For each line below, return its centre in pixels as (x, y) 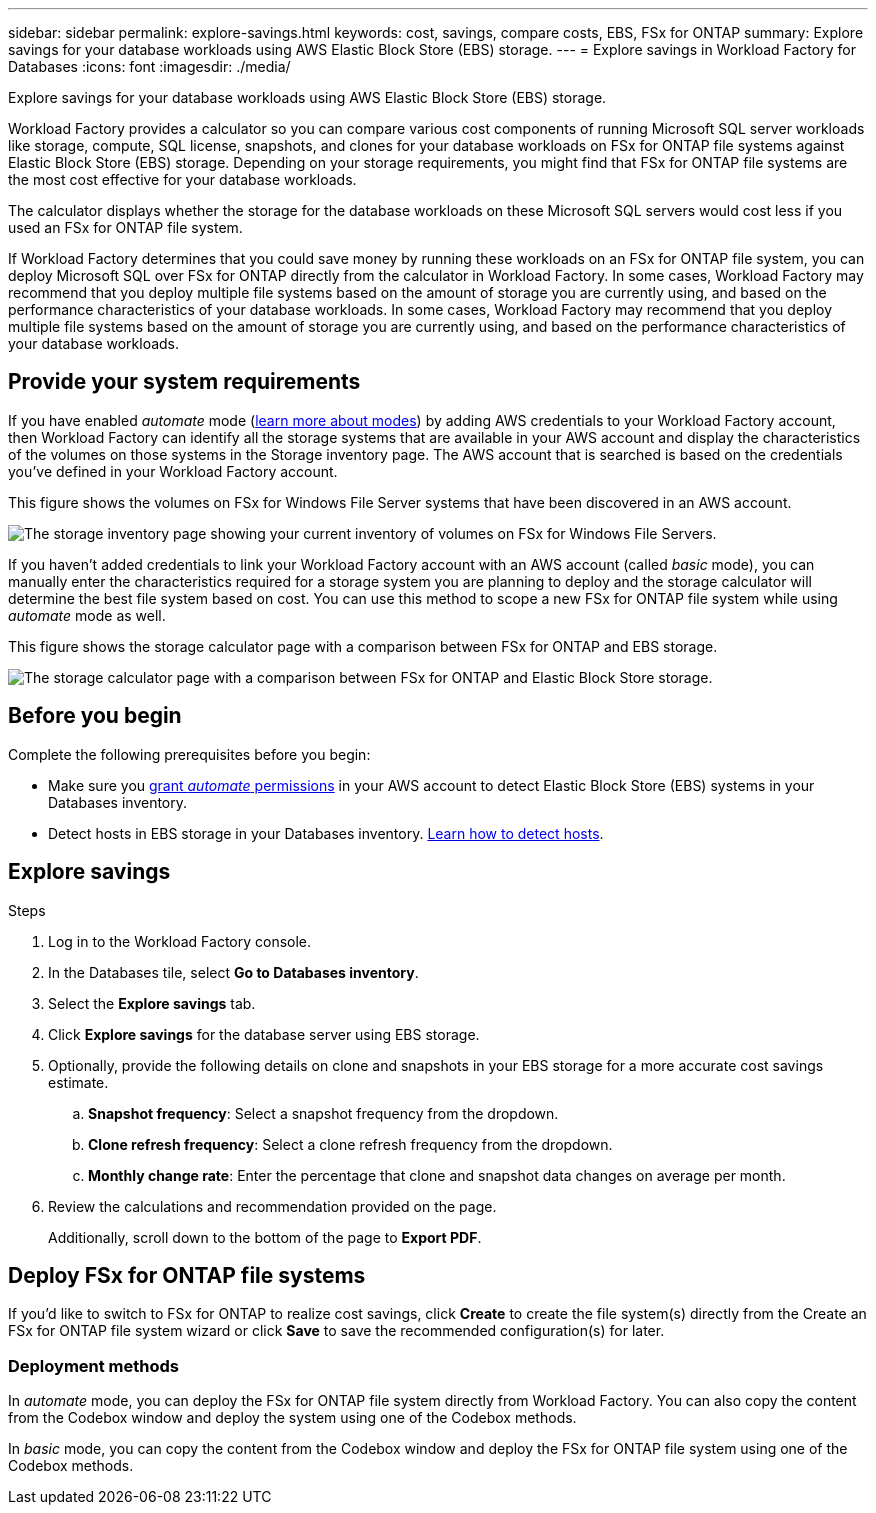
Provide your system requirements (184, 382)
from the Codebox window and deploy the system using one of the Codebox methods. (292, 1418)
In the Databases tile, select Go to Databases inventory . (233, 972)
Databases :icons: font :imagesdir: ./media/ (149, 66)
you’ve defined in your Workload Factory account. (173, 471)
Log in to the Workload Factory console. (180, 941)
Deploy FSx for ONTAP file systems (187, 1275)
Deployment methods (94, 1365)
